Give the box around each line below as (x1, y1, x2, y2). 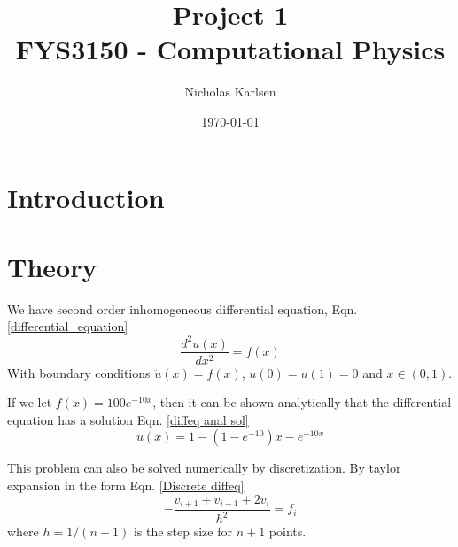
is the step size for (133, 522, 232, 541)
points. (268, 522, 307, 541)
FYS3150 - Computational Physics (15, 31, 446, 67)
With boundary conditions (7, 363, 151, 381)
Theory (7, 248, 97, 284)
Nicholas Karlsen (184, 82, 276, 101)
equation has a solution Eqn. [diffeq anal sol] (7, 410, 249, 428)
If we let (7, 393, 52, 412)
